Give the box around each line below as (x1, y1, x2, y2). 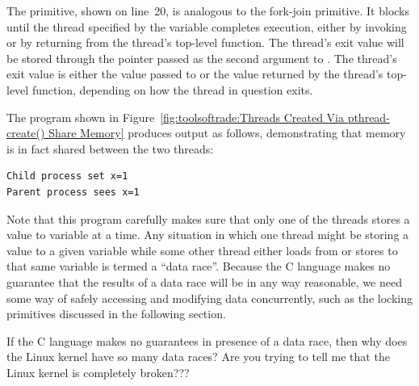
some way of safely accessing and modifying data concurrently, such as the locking (6, 289, 413, 306)
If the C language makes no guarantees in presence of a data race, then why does (6, 332, 408, 349)
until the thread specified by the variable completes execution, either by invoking (6, 18, 407, 35)
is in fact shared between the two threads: (6, 140, 214, 157)
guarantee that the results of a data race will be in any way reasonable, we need (6, 273, 402, 290)
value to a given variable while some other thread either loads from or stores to (6, 241, 398, 258)
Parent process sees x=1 (6, 186, 140, 198)
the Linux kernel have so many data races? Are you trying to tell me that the (6, 348, 390, 365)
